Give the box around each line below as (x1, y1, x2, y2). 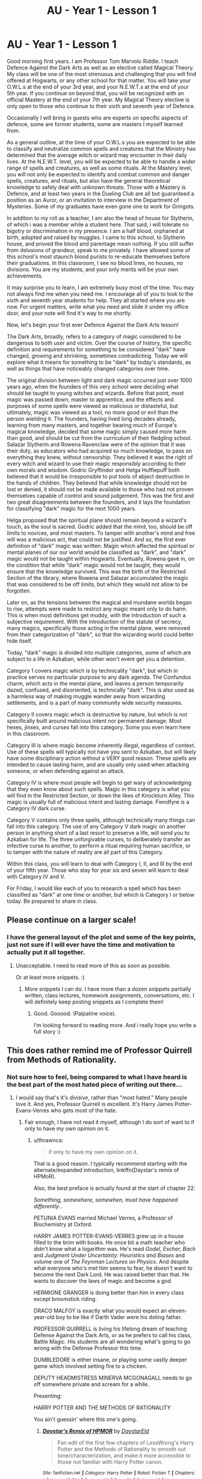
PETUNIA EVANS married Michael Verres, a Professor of (33, 1214, 173, 1222)
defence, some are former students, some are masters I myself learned (7, 120, 183, 127)
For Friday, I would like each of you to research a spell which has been (7, 885, 181, 892)
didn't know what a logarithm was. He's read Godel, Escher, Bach (33, 1245, 196, 1253)
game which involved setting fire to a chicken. (33, 1363, 148, 1370)
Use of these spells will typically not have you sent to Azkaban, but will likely (7, 748, 197, 755)
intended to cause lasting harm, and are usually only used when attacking (7, 761, 189, 768)
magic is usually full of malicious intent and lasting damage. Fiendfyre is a (7, 798, 190, 806)
